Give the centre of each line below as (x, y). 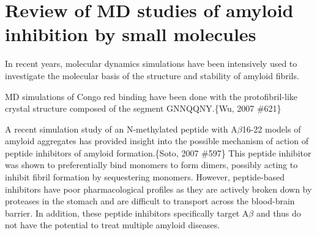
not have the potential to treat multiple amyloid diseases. (113, 225)
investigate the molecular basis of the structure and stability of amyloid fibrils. (152, 75)
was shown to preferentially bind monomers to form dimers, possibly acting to (151, 165)
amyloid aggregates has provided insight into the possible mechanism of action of (157, 141)
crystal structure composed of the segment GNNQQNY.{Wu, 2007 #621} (143, 108)
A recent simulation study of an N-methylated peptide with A (121, 129)
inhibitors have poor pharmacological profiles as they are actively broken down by (158, 189)
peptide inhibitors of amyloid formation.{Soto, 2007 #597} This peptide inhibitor (158, 152)
